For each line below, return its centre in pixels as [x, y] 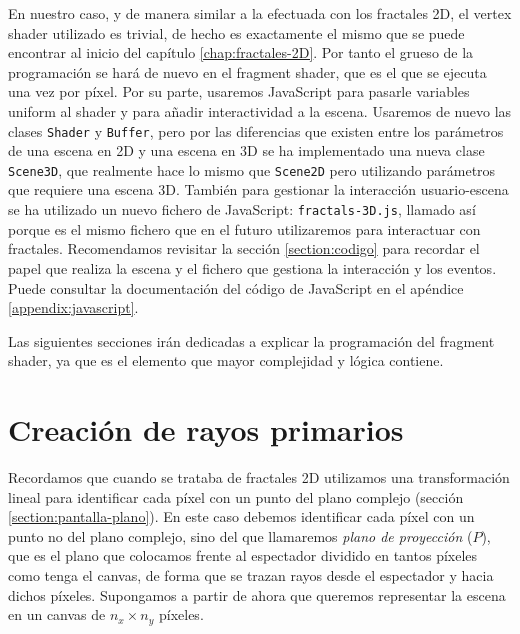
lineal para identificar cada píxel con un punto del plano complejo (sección [236, 496]
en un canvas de [57, 614]
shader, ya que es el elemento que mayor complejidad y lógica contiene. [226, 360]
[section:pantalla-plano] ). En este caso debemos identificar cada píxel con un [241, 516]
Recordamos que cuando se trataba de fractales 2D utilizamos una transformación [259, 477]
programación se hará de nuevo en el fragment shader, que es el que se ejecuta [247, 71]
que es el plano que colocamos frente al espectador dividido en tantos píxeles [243, 555]
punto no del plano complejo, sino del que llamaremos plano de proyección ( [240, 535]
